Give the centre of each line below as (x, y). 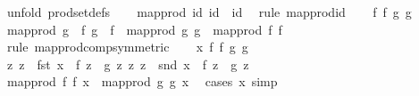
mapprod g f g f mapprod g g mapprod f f (144, 29)
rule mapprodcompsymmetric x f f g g (127, 47)
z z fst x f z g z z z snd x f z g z (128, 64)
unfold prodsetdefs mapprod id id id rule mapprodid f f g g (209, 12)
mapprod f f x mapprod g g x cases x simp (142, 81)
